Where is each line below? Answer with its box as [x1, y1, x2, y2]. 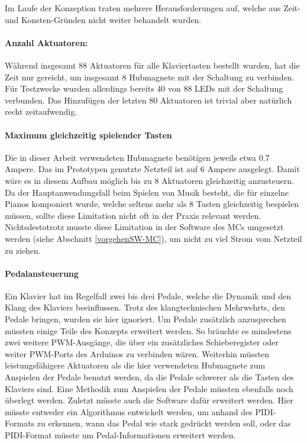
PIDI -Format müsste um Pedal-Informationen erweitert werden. [5, 429, 236, 441]
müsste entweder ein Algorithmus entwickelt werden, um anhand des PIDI [5, 405, 273, 418]
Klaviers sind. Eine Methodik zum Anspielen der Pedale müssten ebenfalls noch [5, 382, 293, 395]
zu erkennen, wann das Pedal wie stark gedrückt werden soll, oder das [37, 417, 291, 429]
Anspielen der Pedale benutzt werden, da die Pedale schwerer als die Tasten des [5, 371, 294, 383]
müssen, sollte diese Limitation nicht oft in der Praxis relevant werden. [5, 209, 261, 221]
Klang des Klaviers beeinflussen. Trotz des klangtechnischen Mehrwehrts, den [5, 301, 285, 313]
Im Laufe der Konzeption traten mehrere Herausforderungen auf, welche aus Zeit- [5, 2, 300, 14]
